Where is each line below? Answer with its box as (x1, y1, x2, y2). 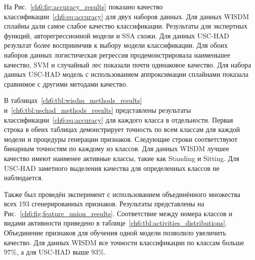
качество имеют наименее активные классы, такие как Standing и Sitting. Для (4, 153, 240, 163)
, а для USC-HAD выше (16, 247, 89, 257)
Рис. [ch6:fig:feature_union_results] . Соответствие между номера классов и (4, 208, 232, 218)
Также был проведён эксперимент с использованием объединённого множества (4, 189, 241, 199)
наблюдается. (4, 172, 43, 183)
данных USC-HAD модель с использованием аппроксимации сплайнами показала (4, 69, 249, 79)
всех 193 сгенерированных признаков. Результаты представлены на (4, 198, 204, 209)
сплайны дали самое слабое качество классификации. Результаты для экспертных (4, 21, 248, 31)
